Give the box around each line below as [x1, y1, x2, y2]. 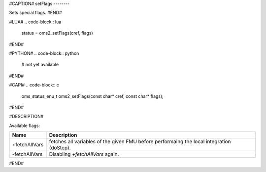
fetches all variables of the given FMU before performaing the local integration [49, 138, 231, 145]
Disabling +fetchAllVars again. [49, 151, 119, 158]
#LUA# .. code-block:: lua [9, 19, 62, 25]
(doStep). [49, 144, 71, 151]
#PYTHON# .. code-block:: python [9, 50, 79, 56]
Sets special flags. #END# [9, 10, 62, 16]
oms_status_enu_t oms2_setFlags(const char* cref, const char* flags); [21, 93, 164, 99]
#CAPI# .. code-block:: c [9, 82, 59, 88]
